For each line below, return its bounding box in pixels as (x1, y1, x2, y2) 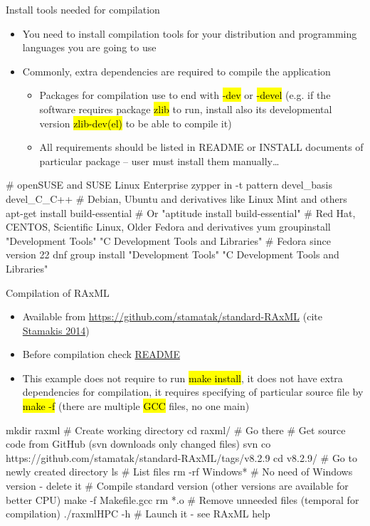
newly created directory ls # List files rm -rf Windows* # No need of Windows (6, 464, 353, 479)
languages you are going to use (22, 40, 157, 55)
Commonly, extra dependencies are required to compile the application (22, 63, 331, 78)
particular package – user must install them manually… (39, 153, 280, 168)
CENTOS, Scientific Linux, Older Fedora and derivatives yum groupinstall (6, 219, 331, 234)
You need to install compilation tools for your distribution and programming (22, 26, 357, 41)
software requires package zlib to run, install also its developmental (39, 101, 332, 116)
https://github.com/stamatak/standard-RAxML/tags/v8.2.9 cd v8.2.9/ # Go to (6, 450, 357, 465)
